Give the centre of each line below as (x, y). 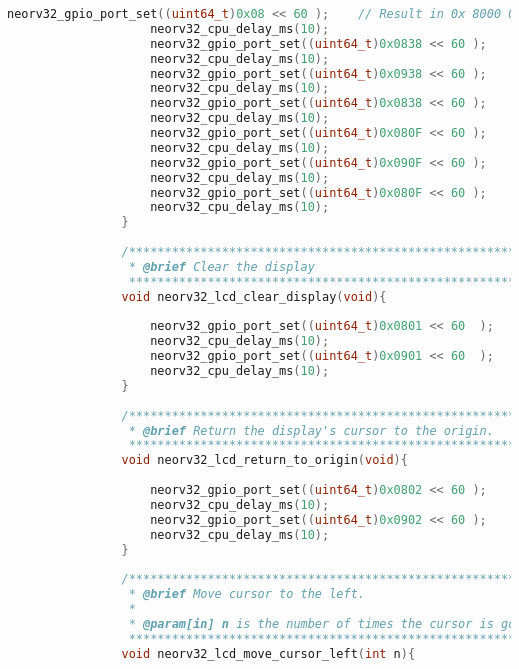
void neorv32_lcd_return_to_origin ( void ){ (264, 460)
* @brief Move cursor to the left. (246, 594)
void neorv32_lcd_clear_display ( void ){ (254, 296)
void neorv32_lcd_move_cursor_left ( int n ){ (268, 653)
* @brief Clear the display (221, 266)
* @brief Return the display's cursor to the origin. (311, 430)
